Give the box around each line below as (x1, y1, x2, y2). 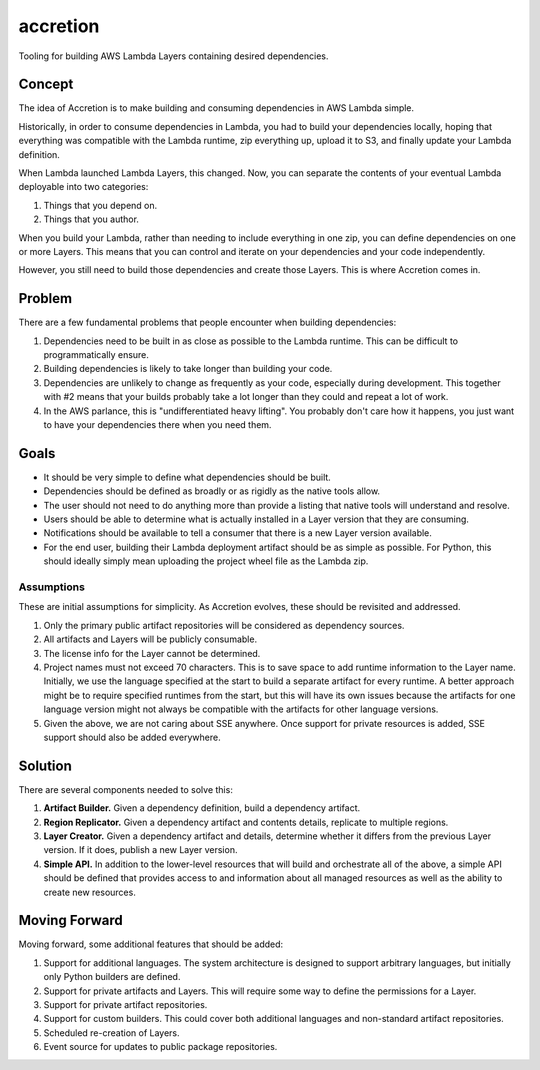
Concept (18, 76, 74, 93)
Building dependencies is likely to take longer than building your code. (43, 363, 333, 375)
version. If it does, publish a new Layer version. (43, 844, 238, 856)
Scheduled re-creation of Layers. (43, 1026, 180, 1039)
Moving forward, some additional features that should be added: (18, 938, 284, 950)
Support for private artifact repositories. (43, 999, 208, 1011)
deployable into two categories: (18, 181, 149, 193)
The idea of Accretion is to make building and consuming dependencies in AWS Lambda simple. (18, 102, 415, 114)
